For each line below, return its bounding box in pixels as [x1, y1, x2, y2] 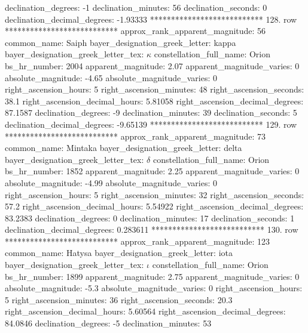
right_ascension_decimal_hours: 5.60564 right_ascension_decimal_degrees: [5, 305, 286, 317]
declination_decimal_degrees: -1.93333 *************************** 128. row [5, 13, 297, 25]
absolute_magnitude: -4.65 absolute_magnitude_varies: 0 [5, 71, 217, 84]
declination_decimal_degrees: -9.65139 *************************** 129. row [5, 118, 297, 130]
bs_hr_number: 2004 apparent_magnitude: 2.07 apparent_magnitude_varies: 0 [5, 59, 300, 72]
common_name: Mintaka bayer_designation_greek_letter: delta [5, 141, 242, 154]
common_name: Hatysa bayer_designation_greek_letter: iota [5, 246, 233, 259]
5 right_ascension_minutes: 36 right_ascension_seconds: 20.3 [5, 293, 233, 306]
